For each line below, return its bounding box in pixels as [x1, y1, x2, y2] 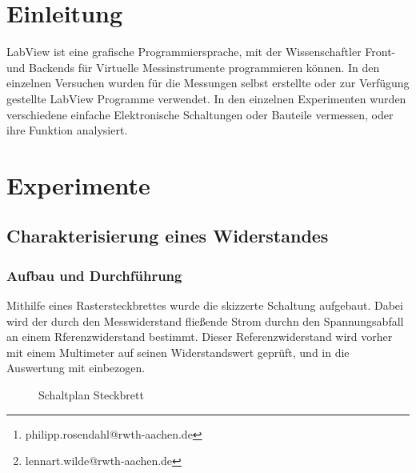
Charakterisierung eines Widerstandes [6, 223, 329, 248]
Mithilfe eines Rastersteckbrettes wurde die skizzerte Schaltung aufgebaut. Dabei [6, 297, 403, 314]
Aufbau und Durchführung [6, 265, 182, 285]
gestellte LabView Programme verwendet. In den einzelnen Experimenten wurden [6, 90, 406, 106]
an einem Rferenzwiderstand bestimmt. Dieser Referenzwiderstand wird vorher [6, 328, 393, 345]
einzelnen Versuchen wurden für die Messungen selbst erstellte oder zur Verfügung [6, 74, 410, 91]
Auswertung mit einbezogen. [6, 359, 146, 376]
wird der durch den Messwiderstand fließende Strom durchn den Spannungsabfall [6, 312, 404, 329]
